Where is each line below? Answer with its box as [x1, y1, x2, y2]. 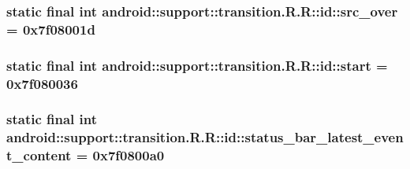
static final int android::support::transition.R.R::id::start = [6, 55, 388, 75]
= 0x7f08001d [6, 19, 95, 39]
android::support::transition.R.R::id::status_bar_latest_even [6, 127, 404, 147]
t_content [6, 145, 72, 165]
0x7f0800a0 [92, 145, 165, 165]
